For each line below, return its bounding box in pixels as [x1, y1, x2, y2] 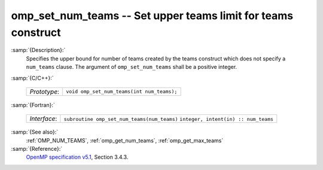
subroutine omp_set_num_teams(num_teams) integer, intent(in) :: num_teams [63, 116, 274, 123]
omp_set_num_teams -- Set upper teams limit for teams [11, 9, 293, 22]
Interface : [29, 114, 57, 123]
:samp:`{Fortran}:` [11, 101, 55, 108]
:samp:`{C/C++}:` [11, 74, 54, 81]
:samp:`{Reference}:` [11, 145, 63, 153]
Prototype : [29, 87, 60, 96]
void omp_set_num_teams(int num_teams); [66, 89, 178, 95]
